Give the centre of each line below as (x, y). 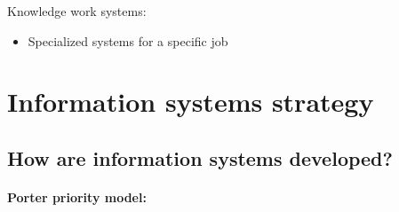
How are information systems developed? (200, 157)
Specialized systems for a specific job (128, 40)
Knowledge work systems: (77, 11)
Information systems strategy (191, 102)
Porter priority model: (77, 196)
